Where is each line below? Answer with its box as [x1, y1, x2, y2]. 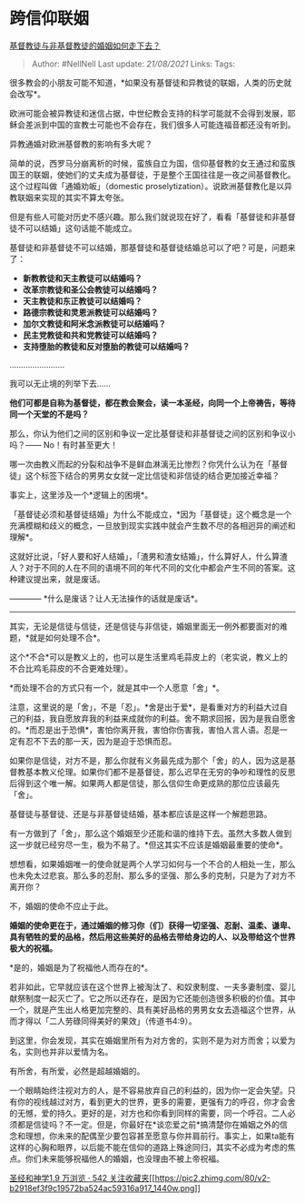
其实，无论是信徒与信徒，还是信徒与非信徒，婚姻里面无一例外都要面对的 [9, 621, 280, 632]
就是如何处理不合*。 [29, 632, 106, 642]
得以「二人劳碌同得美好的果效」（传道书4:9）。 [25, 1016, 197, 1026]
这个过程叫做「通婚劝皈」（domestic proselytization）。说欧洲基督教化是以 [9, 180, 284, 191]
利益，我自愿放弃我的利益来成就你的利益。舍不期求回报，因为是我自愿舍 [25, 713, 296, 723]
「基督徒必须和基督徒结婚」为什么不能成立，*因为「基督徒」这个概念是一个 [9, 509, 292, 520]
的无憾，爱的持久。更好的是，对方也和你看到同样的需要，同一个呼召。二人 [9, 1107, 288, 1118]
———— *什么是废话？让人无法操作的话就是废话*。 [9, 592, 202, 603]
